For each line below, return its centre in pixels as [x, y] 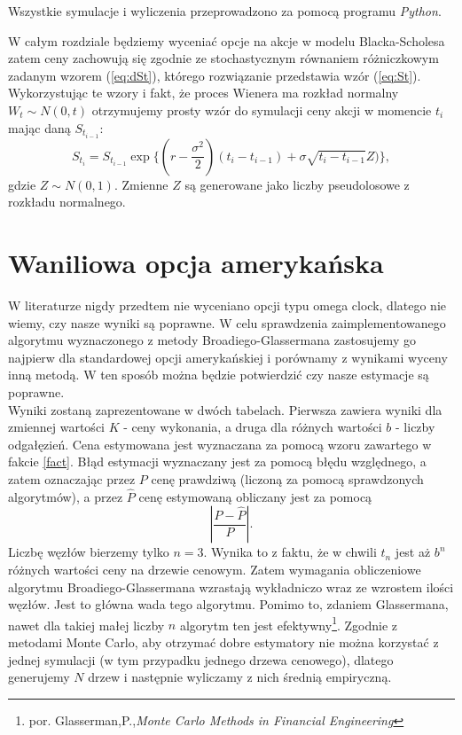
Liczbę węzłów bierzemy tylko [89, 552]
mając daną [39, 127]
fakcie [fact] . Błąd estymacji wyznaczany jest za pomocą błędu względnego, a [217, 461]
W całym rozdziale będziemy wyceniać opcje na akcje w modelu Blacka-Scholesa [227, 40]
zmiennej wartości [56, 427]
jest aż [413, 552]
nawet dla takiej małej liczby [86, 625]
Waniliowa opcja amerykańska [196, 263]
